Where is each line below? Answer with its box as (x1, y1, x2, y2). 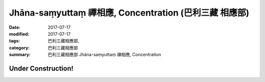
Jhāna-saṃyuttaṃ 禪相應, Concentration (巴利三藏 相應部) (9, 7, 250, 18)
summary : (9, 52, 31, 58)
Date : (9, 24, 21, 30)
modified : (9, 31, 29, 37)
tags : (9, 38, 20, 44)
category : (9, 44, 30, 51)
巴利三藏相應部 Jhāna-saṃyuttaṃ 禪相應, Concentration (48, 52, 161, 58)
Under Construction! (9, 64, 74, 73)
